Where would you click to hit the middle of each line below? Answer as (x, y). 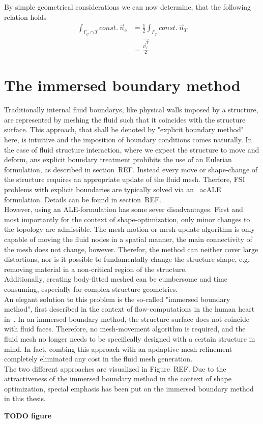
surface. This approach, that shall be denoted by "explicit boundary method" (124, 129)
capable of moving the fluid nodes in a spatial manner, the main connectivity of (128, 239)
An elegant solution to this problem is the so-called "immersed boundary (117, 299)
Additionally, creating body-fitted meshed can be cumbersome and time (116, 279)
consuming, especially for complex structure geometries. (91, 289)
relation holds (25, 17)
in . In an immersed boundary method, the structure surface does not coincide (127, 319)
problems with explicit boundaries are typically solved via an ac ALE (113, 189)
